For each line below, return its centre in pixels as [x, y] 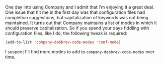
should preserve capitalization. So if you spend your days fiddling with [77, 28]
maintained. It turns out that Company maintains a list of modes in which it [81, 23]
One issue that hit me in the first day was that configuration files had [75, 12]
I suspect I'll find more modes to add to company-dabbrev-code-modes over [80, 52]
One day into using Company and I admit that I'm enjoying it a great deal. [80, 7]
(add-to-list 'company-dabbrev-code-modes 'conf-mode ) [63, 42]
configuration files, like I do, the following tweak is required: [66, 33]
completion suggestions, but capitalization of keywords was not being [77, 17]
